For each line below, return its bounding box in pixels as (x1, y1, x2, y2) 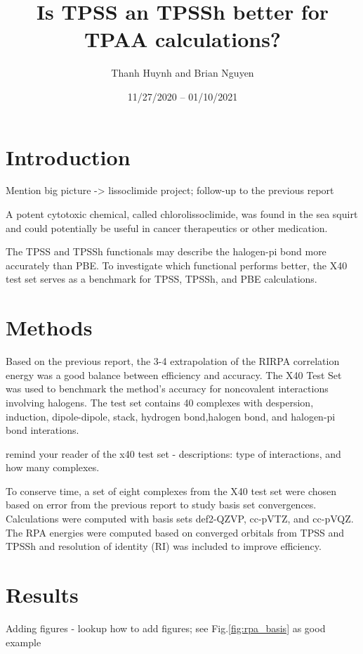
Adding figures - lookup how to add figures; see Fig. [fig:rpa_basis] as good (6, 620, 326, 635)
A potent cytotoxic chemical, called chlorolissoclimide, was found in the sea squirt (6, 207, 358, 222)
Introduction (6, 142, 131, 171)
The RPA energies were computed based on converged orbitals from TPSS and (6, 525, 345, 539)
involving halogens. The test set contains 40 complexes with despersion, (6, 395, 314, 409)
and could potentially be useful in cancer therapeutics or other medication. (6, 220, 328, 235)
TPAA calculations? (84, 25, 282, 53)
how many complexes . (6, 460, 100, 475)
